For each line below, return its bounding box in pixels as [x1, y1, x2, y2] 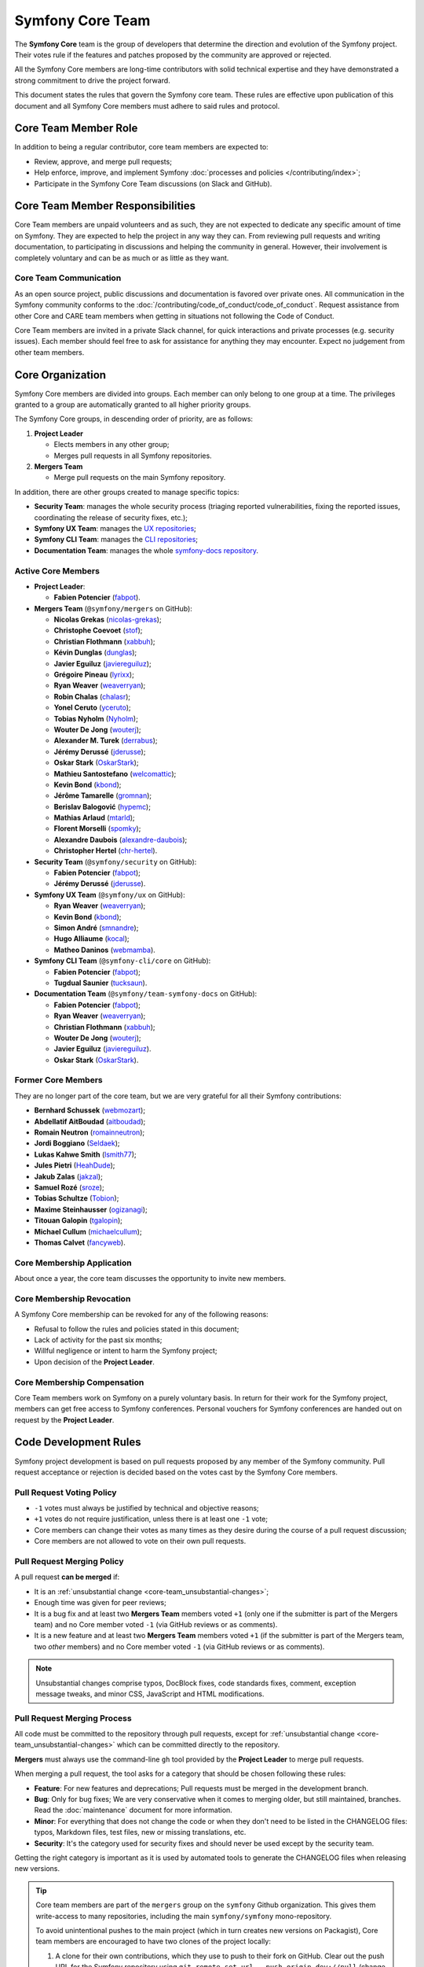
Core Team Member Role [14, 122, 138, 135]
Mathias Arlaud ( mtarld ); [53, 813, 135, 822]
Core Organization [14, 368, 106, 382]
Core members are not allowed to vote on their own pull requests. [34, 1537, 247, 1546]
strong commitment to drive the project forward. [14, 76, 170, 85]
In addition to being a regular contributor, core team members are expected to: [14, 142, 269, 152]
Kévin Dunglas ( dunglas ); [53, 648, 137, 657]
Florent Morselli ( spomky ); [53, 824, 141, 833]
